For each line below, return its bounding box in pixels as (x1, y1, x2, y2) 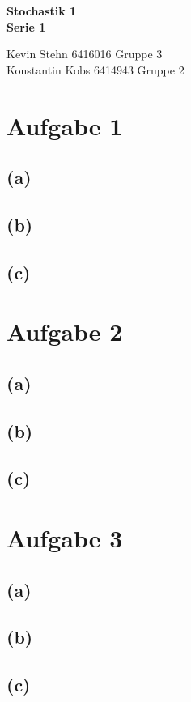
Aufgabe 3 (6, 521, 123, 554)
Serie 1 (6, 18, 46, 35)
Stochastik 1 (6, 2, 77, 19)
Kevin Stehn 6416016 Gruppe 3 (6, 45, 163, 62)
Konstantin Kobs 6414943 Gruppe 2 (6, 61, 185, 78)
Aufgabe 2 (6, 315, 123, 348)
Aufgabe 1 (6, 108, 123, 142)
